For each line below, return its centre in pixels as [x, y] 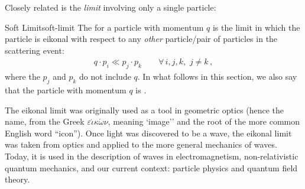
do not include [105, 76]
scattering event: [35, 50]
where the [22, 76]
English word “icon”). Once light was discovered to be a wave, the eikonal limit [148, 133]
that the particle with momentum [66, 90]
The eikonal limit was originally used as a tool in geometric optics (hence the [145, 110]
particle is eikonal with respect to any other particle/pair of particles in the [141, 39]
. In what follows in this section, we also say [217, 76]
